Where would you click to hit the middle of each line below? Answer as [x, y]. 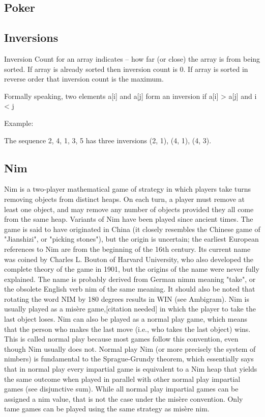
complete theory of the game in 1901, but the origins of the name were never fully [132, 269]
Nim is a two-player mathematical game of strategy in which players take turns [127, 189]
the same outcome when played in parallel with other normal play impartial [122, 379]
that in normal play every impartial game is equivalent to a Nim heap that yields [131, 369]
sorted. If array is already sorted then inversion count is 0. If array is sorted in [126, 69]
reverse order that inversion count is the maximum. [84, 79]
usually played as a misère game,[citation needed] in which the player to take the [130, 309]
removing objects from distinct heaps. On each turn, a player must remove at [124, 199]
